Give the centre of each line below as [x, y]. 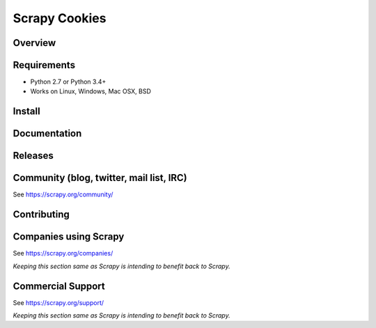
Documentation [47, 133]
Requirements [44, 65]
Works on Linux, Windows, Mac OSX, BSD [91, 91]
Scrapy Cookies [60, 18]
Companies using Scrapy [69, 237]
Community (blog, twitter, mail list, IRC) [100, 178]
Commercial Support [59, 286]
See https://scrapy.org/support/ [58, 302]
